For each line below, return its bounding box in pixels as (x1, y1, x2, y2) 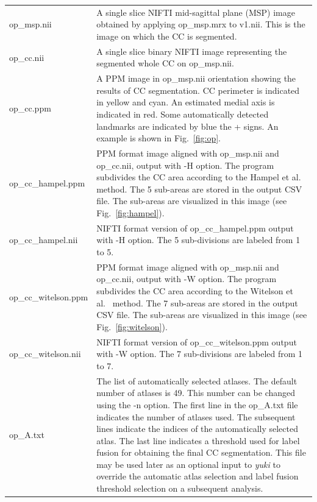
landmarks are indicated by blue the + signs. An (96, 119, 279, 132)
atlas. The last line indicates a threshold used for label (96, 434, 300, 447)
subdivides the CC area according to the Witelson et (96, 285, 293, 297)
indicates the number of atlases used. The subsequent (96, 410, 296, 423)
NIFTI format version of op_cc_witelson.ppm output (96, 335, 297, 348)
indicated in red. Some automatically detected (96, 108, 269, 120)
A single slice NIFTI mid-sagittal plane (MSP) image (96, 5, 295, 18)
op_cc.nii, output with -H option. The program (96, 158, 274, 171)
